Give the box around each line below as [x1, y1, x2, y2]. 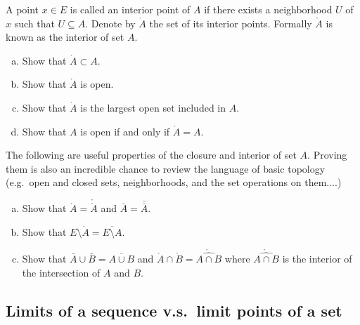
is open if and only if [80, 124, 170, 138]
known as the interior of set [6, 29, 124, 44]
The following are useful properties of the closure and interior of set [6, 147, 297, 162]
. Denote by [85, 15, 136, 30]
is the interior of [282, 251, 352, 265]
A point [6, 2, 39, 16]
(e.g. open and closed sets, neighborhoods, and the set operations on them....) [6, 175, 342, 190]
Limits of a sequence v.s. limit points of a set [6, 299, 342, 321]
